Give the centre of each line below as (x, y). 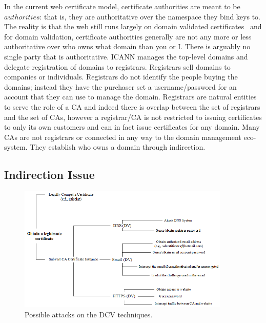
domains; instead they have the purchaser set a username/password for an (120, 86)
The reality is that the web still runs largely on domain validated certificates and (133, 26)
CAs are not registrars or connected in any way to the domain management (123, 137)
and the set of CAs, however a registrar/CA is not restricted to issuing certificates (133, 117)
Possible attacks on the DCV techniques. (89, 314)
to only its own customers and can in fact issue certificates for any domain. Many (132, 127)
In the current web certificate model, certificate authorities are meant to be (122, 6)
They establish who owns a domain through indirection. (118, 147)
